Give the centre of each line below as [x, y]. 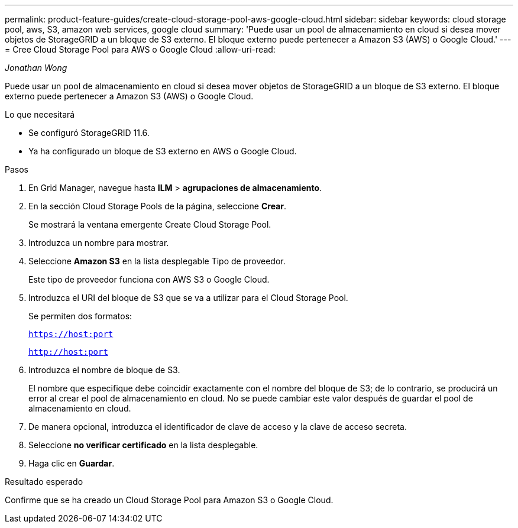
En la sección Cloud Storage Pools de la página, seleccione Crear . [158, 206]
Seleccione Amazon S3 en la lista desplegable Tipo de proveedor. [157, 261]
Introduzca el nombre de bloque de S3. [104, 370]
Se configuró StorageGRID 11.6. [89, 133]
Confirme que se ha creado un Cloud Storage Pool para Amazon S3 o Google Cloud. [169, 500]
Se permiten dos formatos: [80, 316]
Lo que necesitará [40, 114]
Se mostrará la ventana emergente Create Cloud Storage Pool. [150, 224]
